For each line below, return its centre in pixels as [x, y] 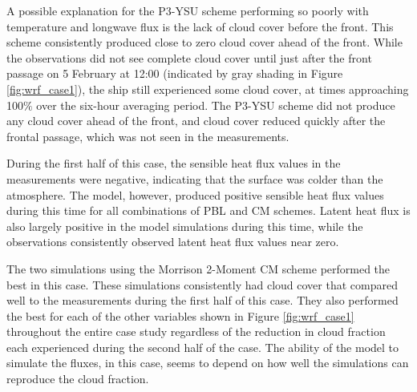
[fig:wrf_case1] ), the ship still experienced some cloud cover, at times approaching [208, 89]
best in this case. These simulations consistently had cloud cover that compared [202, 284]
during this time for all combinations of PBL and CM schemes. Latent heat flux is [208, 210]
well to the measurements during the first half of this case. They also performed [202, 300]
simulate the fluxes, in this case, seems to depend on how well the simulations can [208, 363]
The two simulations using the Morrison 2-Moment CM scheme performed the [198, 268]
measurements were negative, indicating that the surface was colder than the [195, 178]
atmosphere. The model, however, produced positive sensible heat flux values [195, 194]
